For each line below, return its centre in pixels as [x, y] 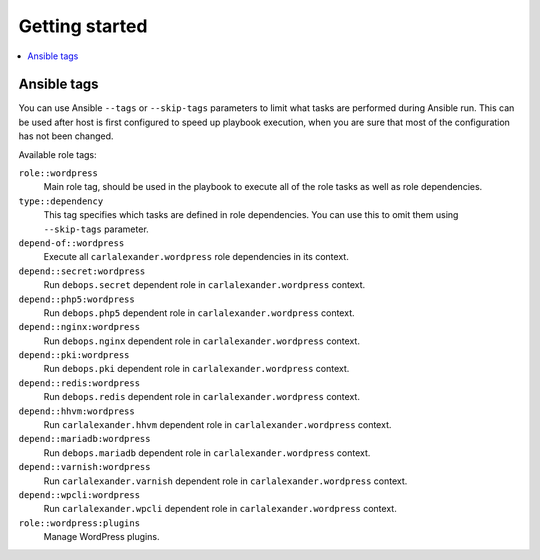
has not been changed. [66, 136]
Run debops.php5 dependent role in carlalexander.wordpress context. [199, 312]
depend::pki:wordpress [74, 355]
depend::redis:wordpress [79, 383]
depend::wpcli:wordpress [79, 495]
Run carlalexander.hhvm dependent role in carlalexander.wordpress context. [217, 425]
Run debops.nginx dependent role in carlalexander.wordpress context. [201, 341]
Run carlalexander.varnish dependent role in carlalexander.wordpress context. [225, 481]
